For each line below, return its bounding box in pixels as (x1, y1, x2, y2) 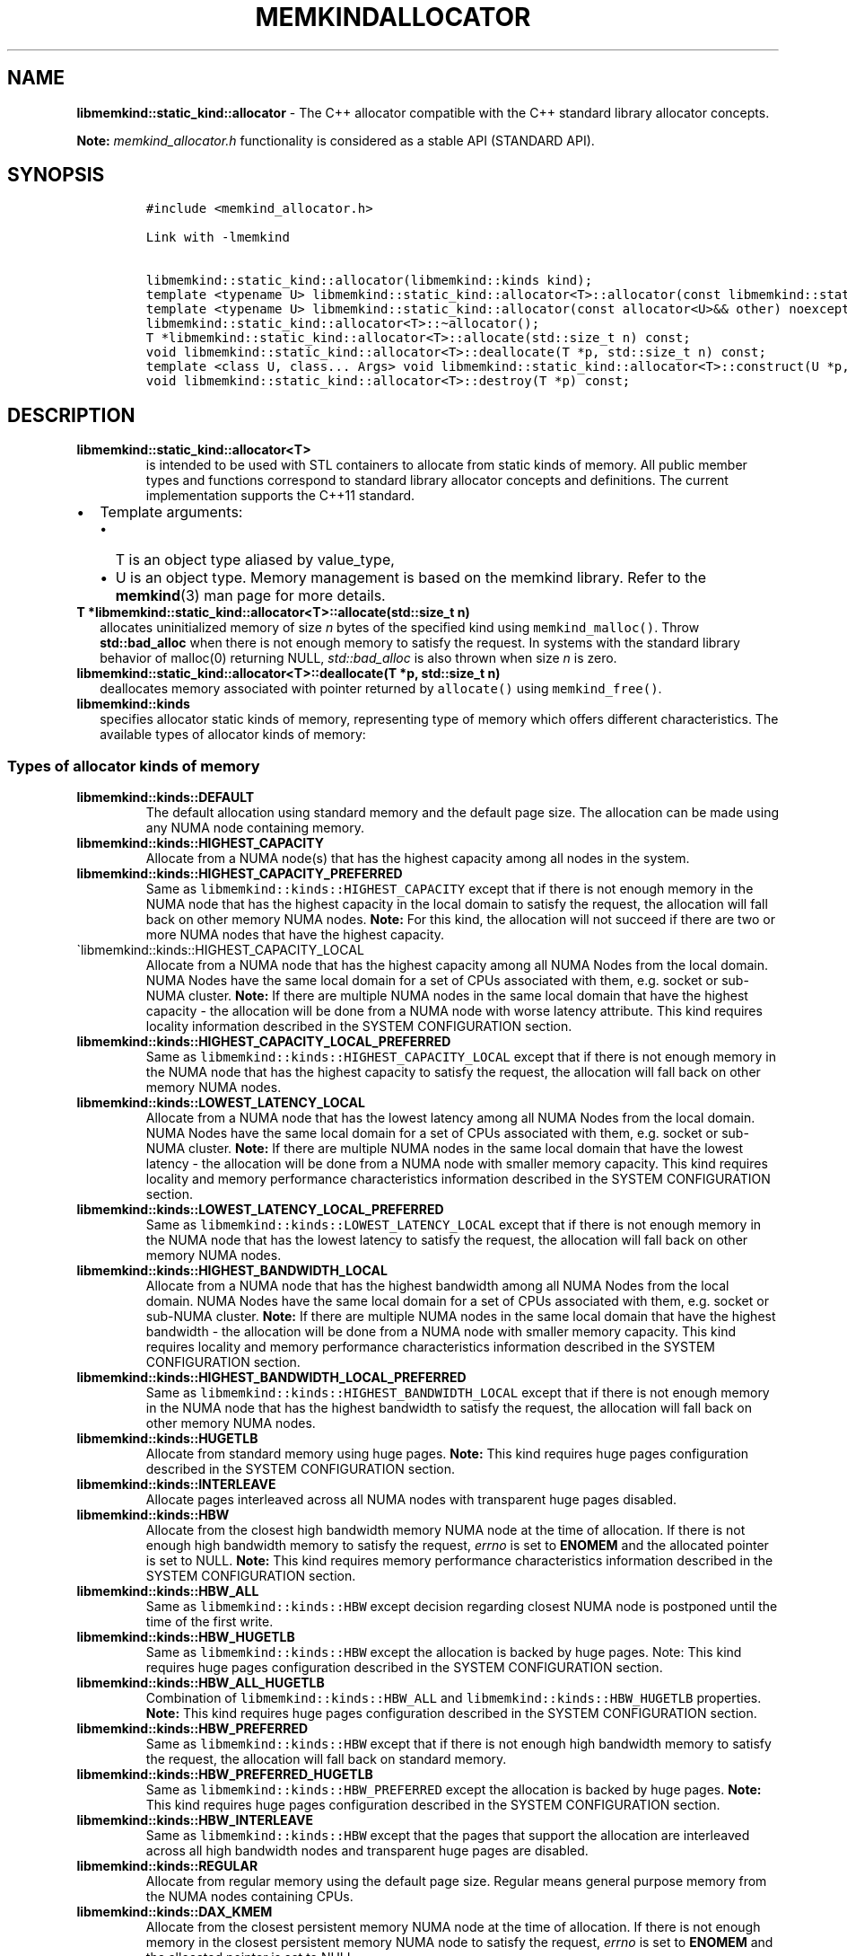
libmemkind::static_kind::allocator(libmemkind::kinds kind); (145, 273, 593, 288)
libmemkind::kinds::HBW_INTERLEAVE (76, 1812, 313, 1828)
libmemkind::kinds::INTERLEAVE (76, 1476, 276, 1493)
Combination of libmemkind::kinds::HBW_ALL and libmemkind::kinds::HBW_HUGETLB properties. (145, 1690, 762, 1706)
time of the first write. (145, 1614, 274, 1630)
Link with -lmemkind (145, 230, 290, 245)
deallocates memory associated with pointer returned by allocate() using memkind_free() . (100, 681, 662, 697)
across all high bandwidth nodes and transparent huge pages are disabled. (145, 1843, 589, 1859)
